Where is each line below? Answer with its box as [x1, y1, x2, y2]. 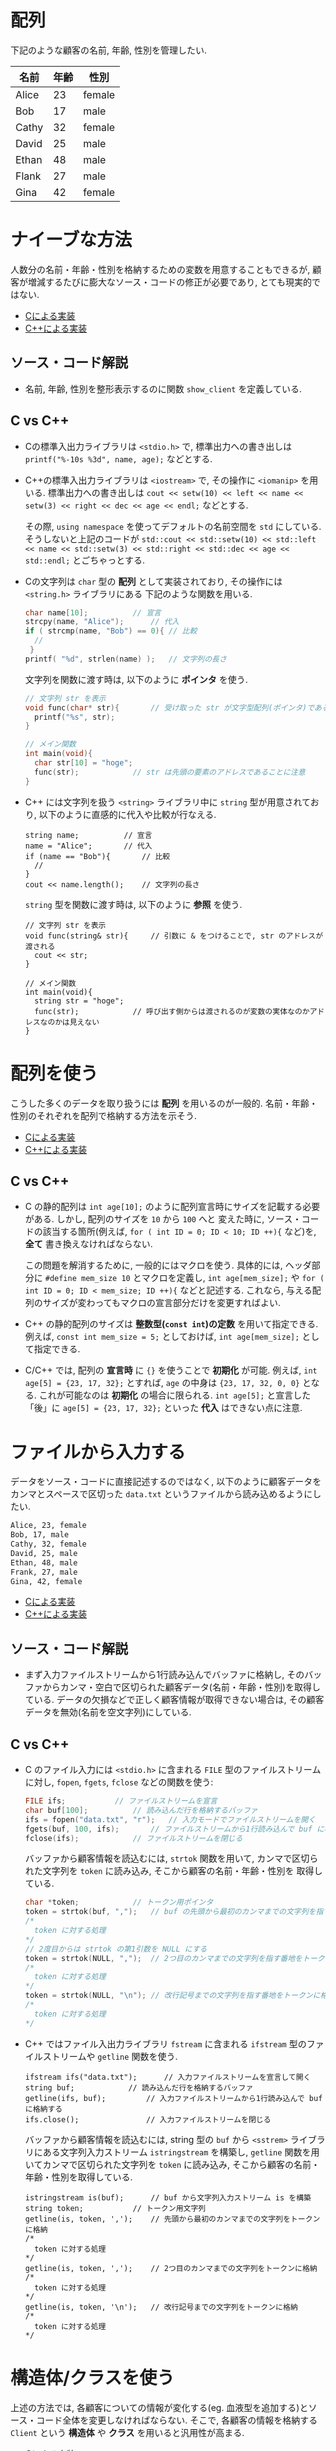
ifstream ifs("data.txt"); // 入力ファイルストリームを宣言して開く [24, 2072, 312, 2082]
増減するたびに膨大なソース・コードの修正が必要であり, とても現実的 [27, 276, 313, 288]
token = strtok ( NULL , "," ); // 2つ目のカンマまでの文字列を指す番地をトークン [24, 1953, 333, 1963]
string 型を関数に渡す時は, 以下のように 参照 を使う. [24, 898, 243, 910]
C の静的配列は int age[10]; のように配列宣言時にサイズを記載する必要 [24, 1201, 321, 1213]
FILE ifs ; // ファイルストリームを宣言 [24, 1796, 218, 1806]
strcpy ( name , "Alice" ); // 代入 [24, 617, 180, 627]
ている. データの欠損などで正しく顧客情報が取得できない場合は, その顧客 [24, 1694, 325, 1706]
